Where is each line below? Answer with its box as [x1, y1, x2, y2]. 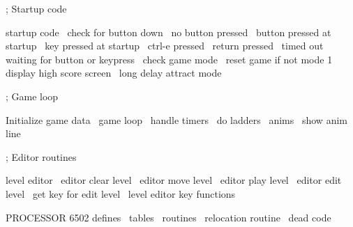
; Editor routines [6, 149, 77, 164]
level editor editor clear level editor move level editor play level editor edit [6, 173, 342, 187]
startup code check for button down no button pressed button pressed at [6, 24, 331, 39]
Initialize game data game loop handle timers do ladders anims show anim [6, 112, 347, 127]
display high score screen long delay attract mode [6, 65, 222, 80]
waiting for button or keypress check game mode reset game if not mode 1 [6, 52, 333, 66]
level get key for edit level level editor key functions [6, 186, 236, 201]
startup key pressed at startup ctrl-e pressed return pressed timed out [6, 38, 324, 53]
